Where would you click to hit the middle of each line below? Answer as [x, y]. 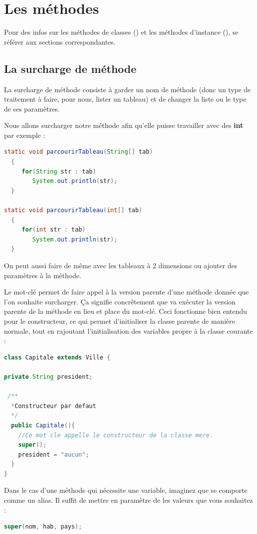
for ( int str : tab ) [53, 230]
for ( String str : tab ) [59, 171]
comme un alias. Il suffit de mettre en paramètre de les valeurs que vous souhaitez [128, 500]
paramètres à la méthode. [43, 275]
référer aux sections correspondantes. [60, 41]
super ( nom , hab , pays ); [43, 527]
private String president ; [49, 377]
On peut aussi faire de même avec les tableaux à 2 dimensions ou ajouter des [121, 266]
